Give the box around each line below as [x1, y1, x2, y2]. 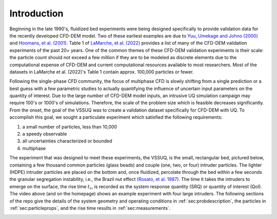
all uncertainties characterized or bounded [22, 138, 112, 144]
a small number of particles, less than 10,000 [22, 123, 117, 130]
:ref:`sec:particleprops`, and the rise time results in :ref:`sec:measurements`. [9, 205, 171, 211]
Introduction [9, 8, 64, 19]
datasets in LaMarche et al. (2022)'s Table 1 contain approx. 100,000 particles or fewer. [9, 68, 194, 75]
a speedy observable [22, 131, 67, 137]
